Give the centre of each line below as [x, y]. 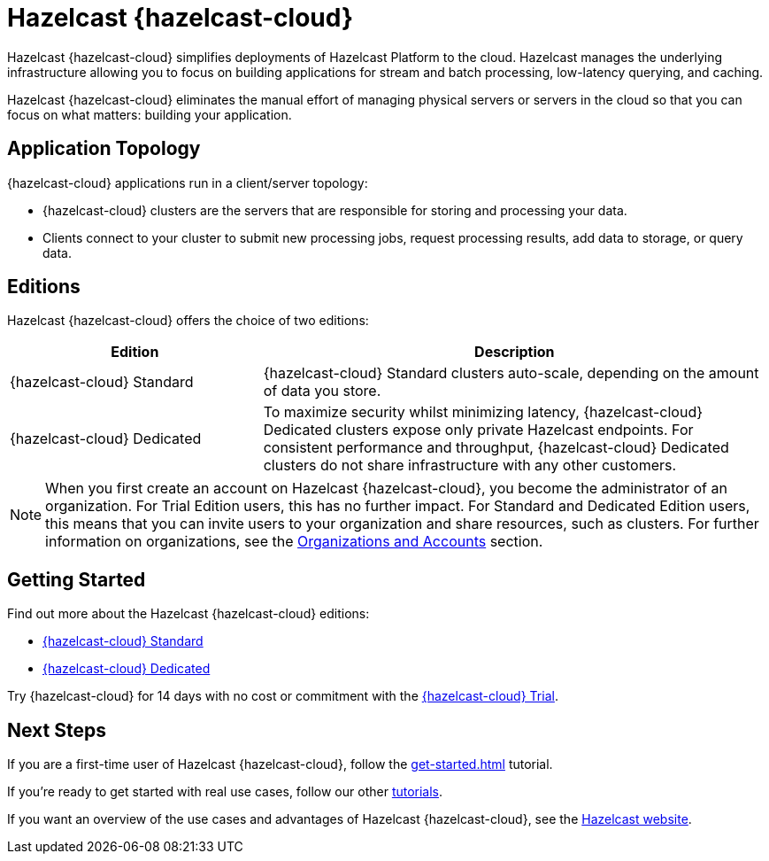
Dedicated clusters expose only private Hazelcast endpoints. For [478, 430]
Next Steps [57, 730]
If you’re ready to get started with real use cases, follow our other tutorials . [225, 792]
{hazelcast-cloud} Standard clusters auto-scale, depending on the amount [511, 373]
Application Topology [104, 149]
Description [515, 352]
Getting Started [77, 579]
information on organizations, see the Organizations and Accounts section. [294, 542]
